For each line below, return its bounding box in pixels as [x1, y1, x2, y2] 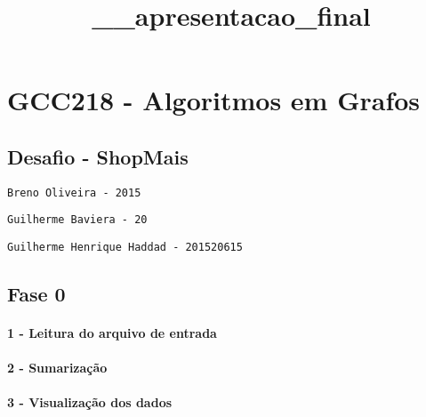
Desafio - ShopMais [7, 142, 189, 170]
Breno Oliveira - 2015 [7, 186, 141, 199]
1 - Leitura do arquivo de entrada [7, 324, 217, 342]
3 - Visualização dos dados [7, 393, 173, 412]
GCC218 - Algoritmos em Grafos [7, 82, 421, 118]
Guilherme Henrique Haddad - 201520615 [7, 241, 243, 254]
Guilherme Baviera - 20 [7, 213, 148, 227]
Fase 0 [7, 280, 66, 308]
